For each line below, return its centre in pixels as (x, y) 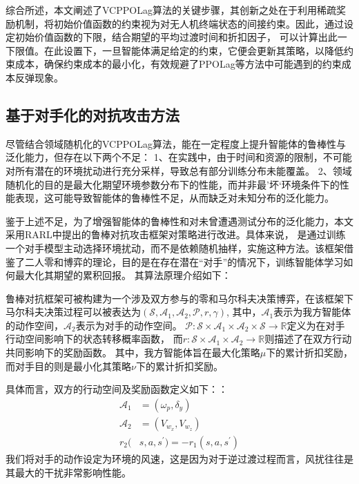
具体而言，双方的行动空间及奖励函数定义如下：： (117, 389)
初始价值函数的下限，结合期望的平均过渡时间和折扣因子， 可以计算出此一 (181, 37)
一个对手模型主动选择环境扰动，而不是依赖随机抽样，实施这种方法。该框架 (175, 248)
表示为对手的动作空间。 (129, 325)
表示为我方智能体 (312, 312)
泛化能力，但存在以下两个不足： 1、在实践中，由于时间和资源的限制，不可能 (179, 157)
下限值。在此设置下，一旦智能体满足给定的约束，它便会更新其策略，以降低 (175, 50)
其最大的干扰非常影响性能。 (68, 472)
